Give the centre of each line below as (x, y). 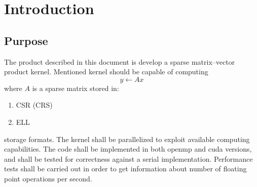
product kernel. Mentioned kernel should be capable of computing (106, 72)
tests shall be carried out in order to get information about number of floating (125, 169)
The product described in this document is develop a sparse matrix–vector (120, 61)
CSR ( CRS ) (34, 105)
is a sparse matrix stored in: (76, 88)
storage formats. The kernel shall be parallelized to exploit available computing (127, 139)
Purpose (26, 40)
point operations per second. (48, 178)
